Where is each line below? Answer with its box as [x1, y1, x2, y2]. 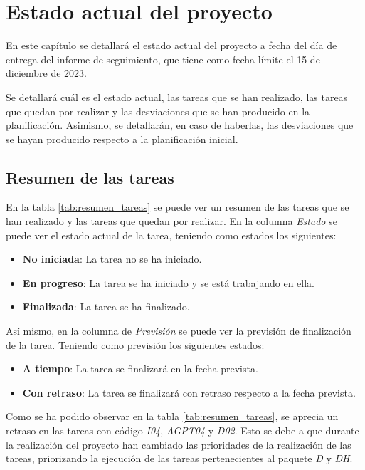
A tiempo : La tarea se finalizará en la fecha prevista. [22, 361, 258, 376]
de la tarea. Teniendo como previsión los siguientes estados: [6, 337, 265, 352]
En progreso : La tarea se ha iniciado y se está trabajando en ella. [22, 275, 315, 290]
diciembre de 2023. [6, 66, 87, 80]
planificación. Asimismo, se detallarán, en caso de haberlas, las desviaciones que [6, 117, 354, 132]
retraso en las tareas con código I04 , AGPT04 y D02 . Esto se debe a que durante [6, 423, 359, 438]
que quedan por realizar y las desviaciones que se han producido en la [6, 103, 310, 118]
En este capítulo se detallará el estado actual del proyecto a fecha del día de [6, 38, 337, 53]
